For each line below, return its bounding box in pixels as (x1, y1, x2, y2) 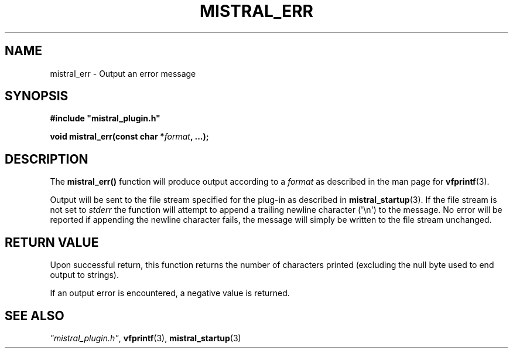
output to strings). (50, 270, 119, 280)
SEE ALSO (5, 308, 64, 323)
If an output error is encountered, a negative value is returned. (50, 288, 290, 298)
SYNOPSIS (5, 89, 69, 104)
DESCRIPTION (5, 151, 88, 167)
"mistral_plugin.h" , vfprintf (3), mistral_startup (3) (50, 332, 241, 343)
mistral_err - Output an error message (50, 68, 196, 79)
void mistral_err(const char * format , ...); (50, 131, 209, 142)
